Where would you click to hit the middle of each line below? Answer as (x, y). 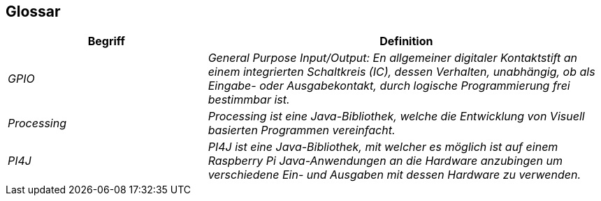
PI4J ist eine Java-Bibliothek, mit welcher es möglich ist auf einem (383, 147)
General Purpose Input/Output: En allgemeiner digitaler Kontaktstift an (392, 58)
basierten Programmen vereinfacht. (302, 130)
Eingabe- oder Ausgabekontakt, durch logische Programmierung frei (389, 86)
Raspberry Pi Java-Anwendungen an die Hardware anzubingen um (385, 161)
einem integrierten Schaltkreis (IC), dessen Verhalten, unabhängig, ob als (401, 72)
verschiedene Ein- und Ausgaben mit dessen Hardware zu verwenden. (394, 175)
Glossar (33, 11)
